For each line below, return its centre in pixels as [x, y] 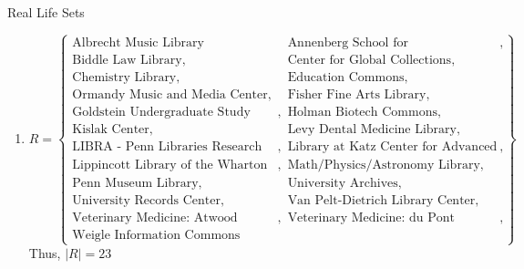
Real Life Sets [46, 12]
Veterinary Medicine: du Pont [371, 218]
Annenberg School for [348, 42]
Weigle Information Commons [156, 236]
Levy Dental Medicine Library [372, 130]
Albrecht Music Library [138, 42]
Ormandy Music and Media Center [170, 94]
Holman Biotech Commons [362, 112]
